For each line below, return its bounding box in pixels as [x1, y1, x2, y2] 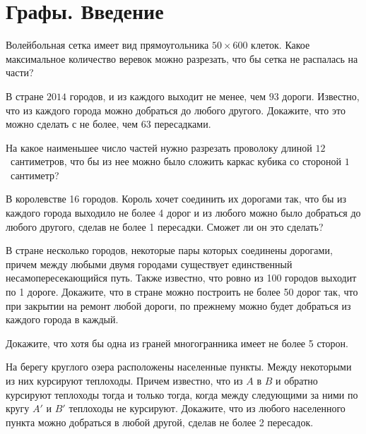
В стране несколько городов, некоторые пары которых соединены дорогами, [6, 243, 333, 258]
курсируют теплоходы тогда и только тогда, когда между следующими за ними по [6, 387, 358, 402]
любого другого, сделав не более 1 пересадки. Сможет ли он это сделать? [6, 219, 324, 234]
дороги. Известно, [282, 88, 360, 103]
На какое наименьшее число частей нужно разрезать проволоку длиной [6, 140, 312, 155]
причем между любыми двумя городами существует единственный [6, 256, 293, 271]
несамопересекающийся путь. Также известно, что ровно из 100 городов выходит [6, 270, 357, 285]
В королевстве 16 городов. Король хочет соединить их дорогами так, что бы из [6, 191, 347, 206]
